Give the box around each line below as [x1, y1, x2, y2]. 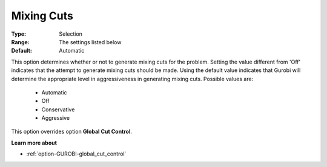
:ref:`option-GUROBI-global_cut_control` [26, 150, 127, 157]
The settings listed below [59, 38, 122, 45]
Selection [59, 30, 83, 38]
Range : [11, 38, 30, 45]
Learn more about [11, 139, 58, 146]
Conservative [41, 106, 75, 113]
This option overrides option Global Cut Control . [11, 128, 133, 136]
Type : [11, 30, 27, 38]
